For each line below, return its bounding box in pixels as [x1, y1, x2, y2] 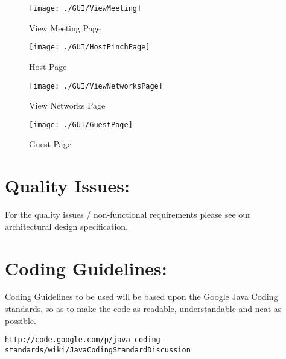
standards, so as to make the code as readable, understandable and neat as [5, 302, 282, 315]
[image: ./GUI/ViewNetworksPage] [29, 81, 163, 91]
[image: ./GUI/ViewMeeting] [29, 4, 142, 13]
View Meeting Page [29, 21, 101, 34]
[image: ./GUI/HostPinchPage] [29, 43, 150, 52]
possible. [5, 314, 36, 326]
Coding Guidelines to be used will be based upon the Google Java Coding [5, 290, 278, 303]
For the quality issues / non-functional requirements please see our [5, 208, 251, 221]
